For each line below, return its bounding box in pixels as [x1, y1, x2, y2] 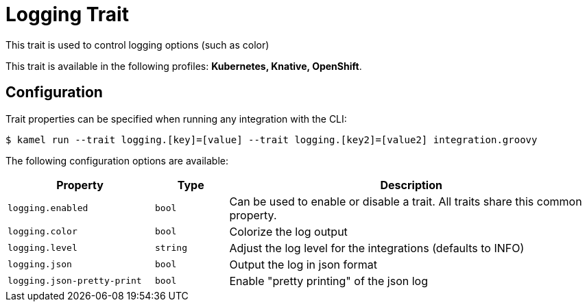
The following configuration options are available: [5, 154, 229, 167]
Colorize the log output [229, 224, 348, 238]
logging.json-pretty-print [8, 275, 142, 286]
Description [380, 177, 442, 192]
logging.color [8, 226, 77, 237]
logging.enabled [8, 203, 88, 214]
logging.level [8, 243, 77, 254]
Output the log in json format [229, 257, 377, 271]
